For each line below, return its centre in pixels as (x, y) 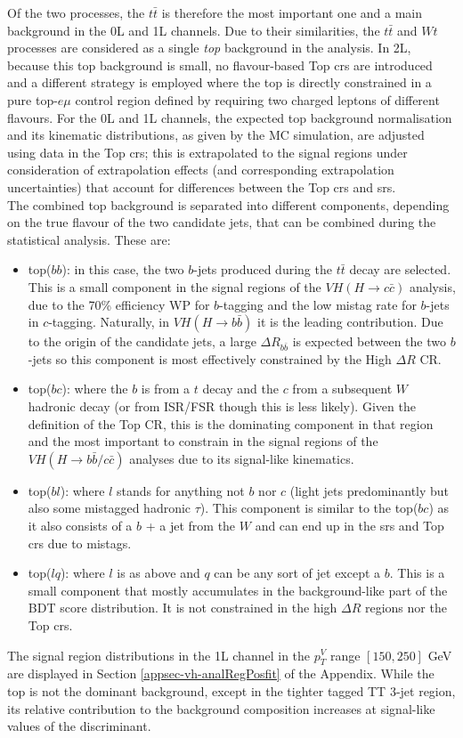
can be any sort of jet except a (297, 573)
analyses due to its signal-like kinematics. (242, 458)
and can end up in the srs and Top (349, 525)
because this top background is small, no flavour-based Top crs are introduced (220, 65)
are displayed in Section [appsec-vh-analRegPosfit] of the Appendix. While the (221, 673)
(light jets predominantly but (370, 490)
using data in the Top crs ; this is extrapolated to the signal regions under (207, 152)
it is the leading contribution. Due (350, 322)
